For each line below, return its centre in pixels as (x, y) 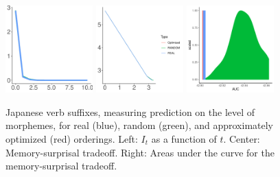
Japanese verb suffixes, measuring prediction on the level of (130, 111)
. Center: (242, 138)
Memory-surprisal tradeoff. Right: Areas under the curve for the (140, 152)
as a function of (184, 138)
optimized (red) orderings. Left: (72, 138)
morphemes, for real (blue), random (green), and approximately (140, 125)
